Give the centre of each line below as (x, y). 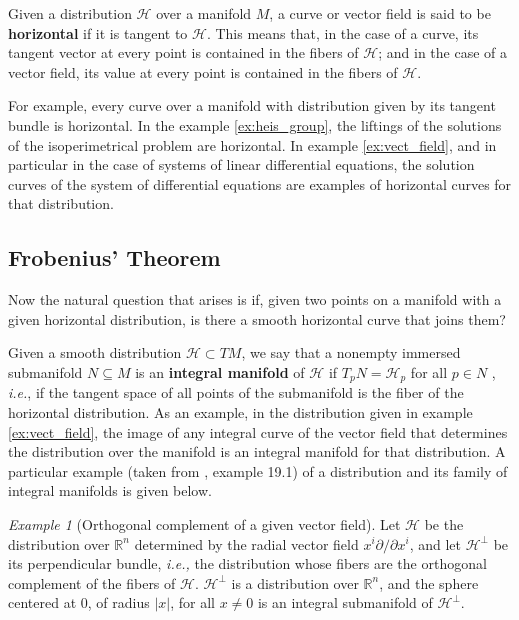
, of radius (118, 602)
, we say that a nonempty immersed (351, 352)
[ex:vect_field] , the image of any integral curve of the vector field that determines (258, 431)
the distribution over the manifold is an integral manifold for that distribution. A (257, 451)
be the (444, 523)
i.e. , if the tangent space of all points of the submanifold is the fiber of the (236, 392)
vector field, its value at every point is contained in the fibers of (203, 71)
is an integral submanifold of (345, 602)
